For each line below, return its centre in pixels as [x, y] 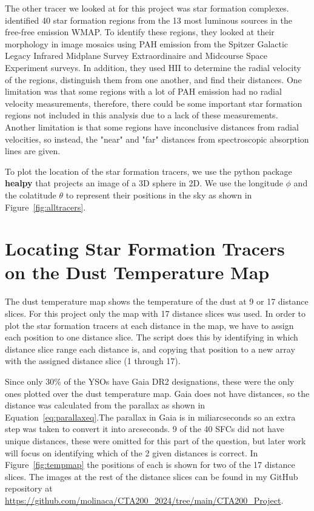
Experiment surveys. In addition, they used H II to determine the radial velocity [153, 67]
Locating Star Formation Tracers [145, 249]
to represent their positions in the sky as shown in [159, 195]
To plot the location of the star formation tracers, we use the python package [149, 171]
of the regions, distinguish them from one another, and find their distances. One [153, 79]
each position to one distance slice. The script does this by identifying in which [152, 337]
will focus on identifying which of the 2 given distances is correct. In [132, 452]
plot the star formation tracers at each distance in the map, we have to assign [149, 325]
